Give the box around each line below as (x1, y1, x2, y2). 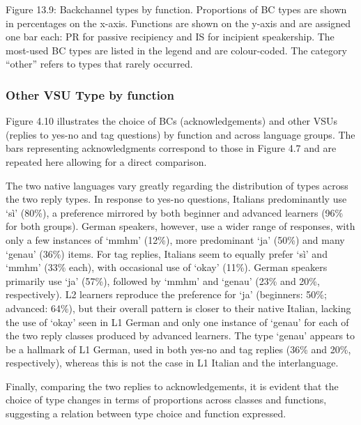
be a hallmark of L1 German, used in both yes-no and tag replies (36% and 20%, (6, 341, 351, 356)
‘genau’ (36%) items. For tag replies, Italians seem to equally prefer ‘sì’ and (6, 246, 328, 261)
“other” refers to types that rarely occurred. (6, 56, 193, 71)
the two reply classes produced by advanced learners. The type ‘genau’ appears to (6, 328, 355, 343)
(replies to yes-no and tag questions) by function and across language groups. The (6, 127, 355, 141)
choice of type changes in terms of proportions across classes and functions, (6, 392, 327, 407)
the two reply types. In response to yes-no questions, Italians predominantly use (6, 192, 347, 206)
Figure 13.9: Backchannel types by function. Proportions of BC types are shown (6, 2, 347, 16)
